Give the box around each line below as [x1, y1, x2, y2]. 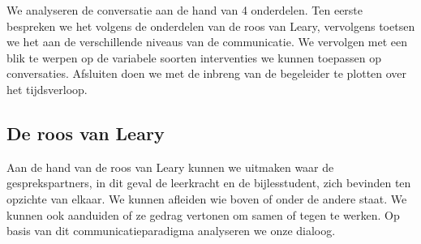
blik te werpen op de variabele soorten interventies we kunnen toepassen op [6, 49, 382, 66]
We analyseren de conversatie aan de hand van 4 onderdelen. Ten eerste [6, 2, 363, 18]
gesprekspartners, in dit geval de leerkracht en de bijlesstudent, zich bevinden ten [6, 174, 411, 191]
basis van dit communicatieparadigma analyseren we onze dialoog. [6, 222, 336, 239]
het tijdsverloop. [6, 80, 88, 97]
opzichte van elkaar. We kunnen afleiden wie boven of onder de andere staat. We [6, 190, 407, 207]
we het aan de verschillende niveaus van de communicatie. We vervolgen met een [6, 33, 408, 50]
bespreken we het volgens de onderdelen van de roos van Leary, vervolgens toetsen [6, 17, 415, 34]
